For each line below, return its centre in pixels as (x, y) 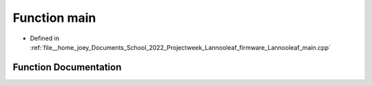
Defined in (45, 38)
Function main (54, 18)
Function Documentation (67, 67)
